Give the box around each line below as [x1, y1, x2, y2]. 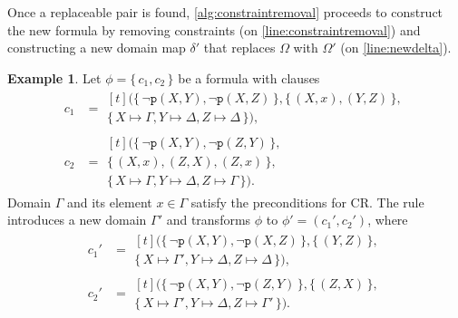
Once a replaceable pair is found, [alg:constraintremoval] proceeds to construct [7, 3, 443, 21]
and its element [66, 192, 152, 211]
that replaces [203, 38, 276, 57]
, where [367, 210, 408, 229]
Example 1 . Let [7, 68, 102, 87]
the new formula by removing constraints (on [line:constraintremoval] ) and [7, 20, 421, 39]
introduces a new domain [7, 210, 147, 229]
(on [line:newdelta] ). [340, 38, 452, 57]
